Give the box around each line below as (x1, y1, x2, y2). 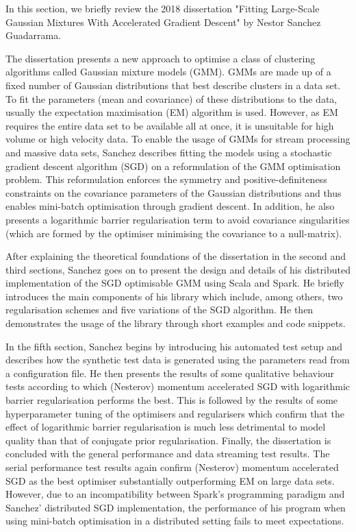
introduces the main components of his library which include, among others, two (5, 289, 343, 303)
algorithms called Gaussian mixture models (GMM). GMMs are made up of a (5, 64, 331, 79)
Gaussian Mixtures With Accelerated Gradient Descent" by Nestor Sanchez (5, 14, 321, 29)
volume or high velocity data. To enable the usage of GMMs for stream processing (5, 132, 351, 146)
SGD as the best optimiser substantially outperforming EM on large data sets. (5, 473, 335, 487)
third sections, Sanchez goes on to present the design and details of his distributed (5, 262, 351, 276)
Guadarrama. (5, 28, 62, 43)
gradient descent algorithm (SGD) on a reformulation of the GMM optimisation (5, 158, 341, 173)
